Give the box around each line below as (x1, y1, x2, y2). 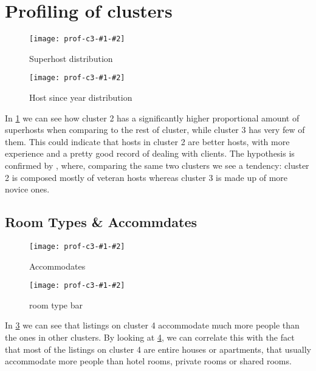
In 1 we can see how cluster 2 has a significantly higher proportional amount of (5, 111, 300, 124)
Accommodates (29, 259, 86, 272)
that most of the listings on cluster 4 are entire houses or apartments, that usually (5, 342, 312, 355)
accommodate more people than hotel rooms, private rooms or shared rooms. (5, 355, 292, 367)
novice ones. (5, 183, 50, 196)
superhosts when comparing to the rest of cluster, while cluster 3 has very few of (5, 123, 305, 136)
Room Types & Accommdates (5, 213, 197, 231)
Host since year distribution (29, 91, 132, 104)
